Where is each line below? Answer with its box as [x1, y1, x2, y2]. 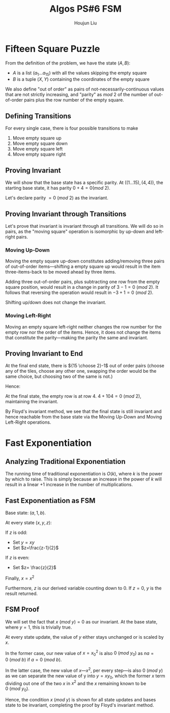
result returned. [5, 590, 38, 597]
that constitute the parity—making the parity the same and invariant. [5, 334, 149, 341]
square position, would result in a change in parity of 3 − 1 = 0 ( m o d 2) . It [5, 284, 159, 290]
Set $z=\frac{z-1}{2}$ [12, 545, 59, 551]
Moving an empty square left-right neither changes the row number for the [5, 323, 162, 330]
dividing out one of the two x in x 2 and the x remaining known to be [5, 679, 147, 687]
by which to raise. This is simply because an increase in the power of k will [5, 476, 162, 482]
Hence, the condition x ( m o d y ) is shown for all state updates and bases [5, 696, 156, 702]
